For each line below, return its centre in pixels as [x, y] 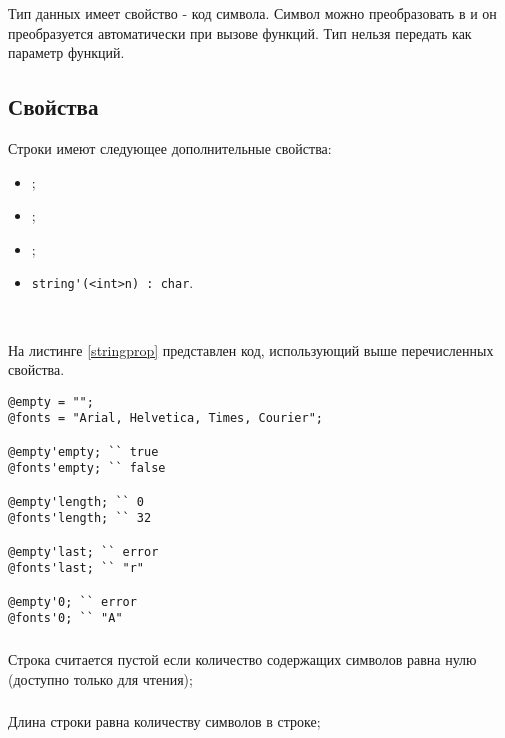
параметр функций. [66, 52]
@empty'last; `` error [83, 551]
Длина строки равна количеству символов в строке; [164, 721]
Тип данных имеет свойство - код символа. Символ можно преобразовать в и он [252, 13]
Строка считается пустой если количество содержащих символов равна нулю [242, 658]
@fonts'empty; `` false [87, 468]
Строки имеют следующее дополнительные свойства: [170, 147]
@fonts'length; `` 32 [80, 518]
